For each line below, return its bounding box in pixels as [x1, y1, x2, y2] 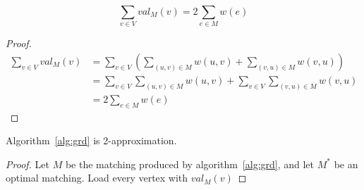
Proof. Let [6, 156, 49, 171]
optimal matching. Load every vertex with [6, 170, 188, 185]
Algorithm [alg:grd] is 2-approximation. [6, 133, 177, 148]
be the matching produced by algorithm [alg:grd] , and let [65, 156, 315, 171]
